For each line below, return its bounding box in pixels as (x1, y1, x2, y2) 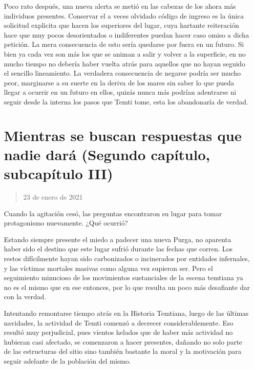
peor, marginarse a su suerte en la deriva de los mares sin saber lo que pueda (4, 77, 234, 87)
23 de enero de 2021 (23, 192, 83, 202)
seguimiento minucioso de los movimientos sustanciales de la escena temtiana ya (4, 272, 243, 283)
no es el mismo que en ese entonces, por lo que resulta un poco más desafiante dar (4, 282, 250, 292)
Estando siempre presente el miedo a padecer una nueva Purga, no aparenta (4, 234, 232, 244)
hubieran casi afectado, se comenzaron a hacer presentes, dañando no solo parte (4, 336, 242, 347)
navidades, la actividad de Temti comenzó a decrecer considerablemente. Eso (4, 317, 233, 328)
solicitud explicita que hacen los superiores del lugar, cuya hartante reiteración (4, 20, 239, 30)
